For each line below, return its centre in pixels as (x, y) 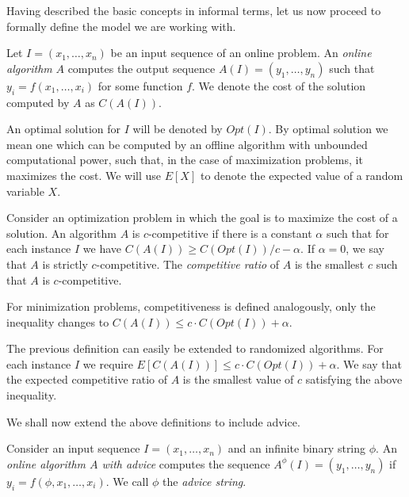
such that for (357, 233)
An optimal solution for (64, 129)
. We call (127, 481)
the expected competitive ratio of (87, 379)
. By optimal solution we (328, 129)
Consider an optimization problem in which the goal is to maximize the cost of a (202, 218)
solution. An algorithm (61, 233)
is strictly (65, 264)
